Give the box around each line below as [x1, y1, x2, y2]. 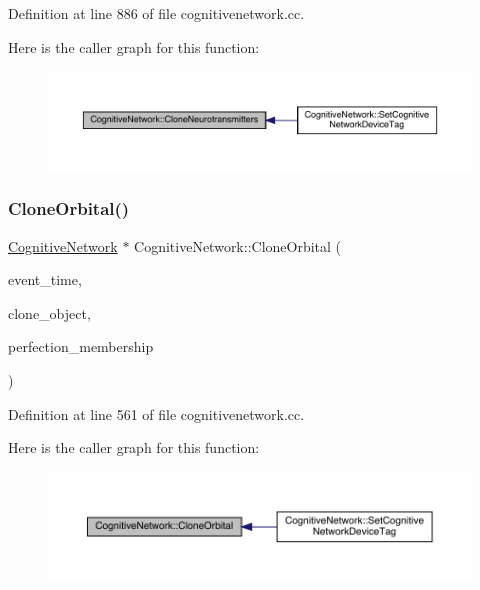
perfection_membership [8, 336, 154, 357]
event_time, [8, 269, 82, 290]
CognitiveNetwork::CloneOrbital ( [134, 235, 342, 256]
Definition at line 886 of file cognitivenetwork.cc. [8, 3, 305, 23]
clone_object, [8, 302, 91, 323]
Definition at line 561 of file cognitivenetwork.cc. [8, 403, 305, 424]
